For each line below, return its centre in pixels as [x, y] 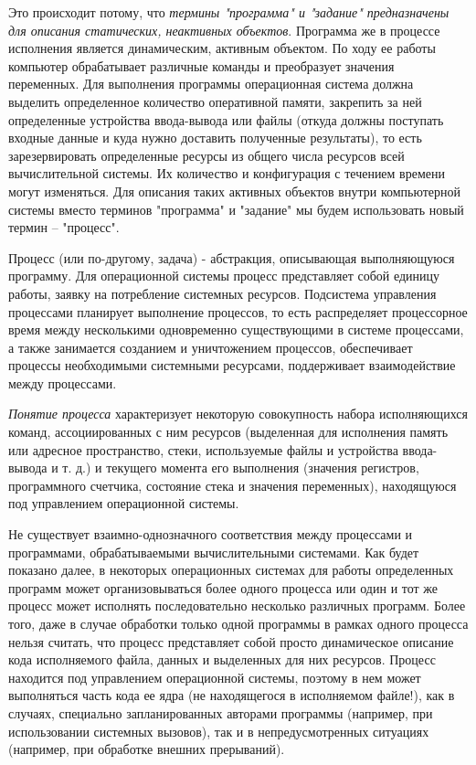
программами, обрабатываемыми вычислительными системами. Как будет [214, 552]
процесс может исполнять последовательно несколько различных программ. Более [237, 606]
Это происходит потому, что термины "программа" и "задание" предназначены [229, 12]
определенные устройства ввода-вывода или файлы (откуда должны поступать [226, 119]
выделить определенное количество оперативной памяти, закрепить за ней [215, 101]
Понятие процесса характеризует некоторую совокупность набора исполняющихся [238, 414]
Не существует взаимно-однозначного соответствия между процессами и [211, 534]
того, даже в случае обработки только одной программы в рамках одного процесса [238, 623]
